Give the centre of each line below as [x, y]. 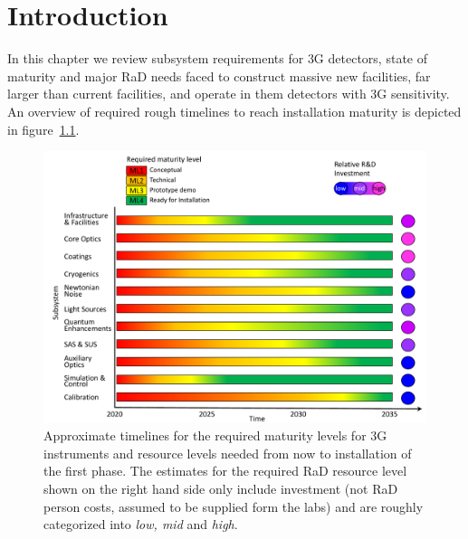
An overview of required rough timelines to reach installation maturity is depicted [234, 111]
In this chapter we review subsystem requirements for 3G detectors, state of [217, 58]
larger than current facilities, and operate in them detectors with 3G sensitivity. [229, 94]
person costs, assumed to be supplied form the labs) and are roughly [234, 506]
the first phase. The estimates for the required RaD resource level [225, 471]
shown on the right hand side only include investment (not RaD [221, 489]
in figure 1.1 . [43, 129]
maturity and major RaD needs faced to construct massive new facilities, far [219, 76]
